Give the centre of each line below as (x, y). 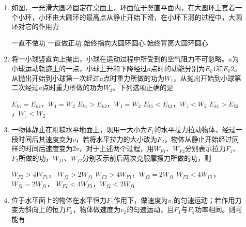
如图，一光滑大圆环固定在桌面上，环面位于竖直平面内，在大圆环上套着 (123, 7)
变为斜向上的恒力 (38, 209)
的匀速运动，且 (150, 209)
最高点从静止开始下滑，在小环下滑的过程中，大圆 (164, 17)
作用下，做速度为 (141, 200)
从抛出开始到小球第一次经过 (55, 78)
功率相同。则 (215, 209)
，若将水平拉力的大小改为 (116, 139)
